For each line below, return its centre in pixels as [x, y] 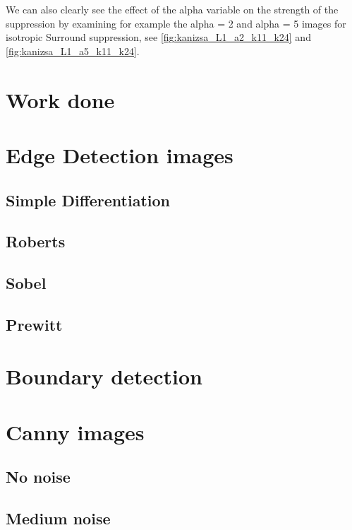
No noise [38, 477]
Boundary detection [104, 376]
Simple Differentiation [88, 200]
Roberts [36, 241]
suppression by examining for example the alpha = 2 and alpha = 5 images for [176, 23]
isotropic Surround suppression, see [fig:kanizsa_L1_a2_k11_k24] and [158, 37]
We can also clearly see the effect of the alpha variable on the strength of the [172, 9]
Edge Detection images [120, 154]
